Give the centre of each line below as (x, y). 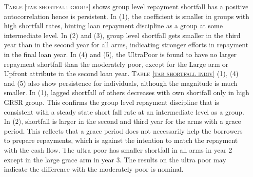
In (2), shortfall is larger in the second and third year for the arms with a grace (123, 121)
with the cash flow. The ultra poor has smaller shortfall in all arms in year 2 (118, 149)
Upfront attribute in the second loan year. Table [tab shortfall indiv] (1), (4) (121, 73)
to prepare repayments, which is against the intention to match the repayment (121, 140)
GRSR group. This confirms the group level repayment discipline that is (112, 102)
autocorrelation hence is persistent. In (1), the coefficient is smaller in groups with (127, 16)
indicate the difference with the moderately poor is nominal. (94, 169)
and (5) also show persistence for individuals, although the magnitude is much (121, 83)
